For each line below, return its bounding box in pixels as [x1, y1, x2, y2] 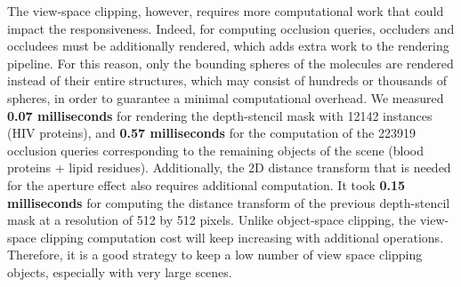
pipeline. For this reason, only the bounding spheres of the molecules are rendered [7, 53, 454, 72]
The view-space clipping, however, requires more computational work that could [7, 2, 444, 20]
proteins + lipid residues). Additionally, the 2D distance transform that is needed [7, 158, 451, 177]
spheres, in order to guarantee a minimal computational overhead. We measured [7, 88, 444, 107]
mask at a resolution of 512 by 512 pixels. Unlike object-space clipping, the [7, 211, 417, 229]
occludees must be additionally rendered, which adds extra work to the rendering [7, 36, 449, 55]
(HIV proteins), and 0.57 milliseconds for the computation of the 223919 [7, 124, 416, 142]
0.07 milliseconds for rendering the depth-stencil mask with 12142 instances [7, 106, 433, 124]
